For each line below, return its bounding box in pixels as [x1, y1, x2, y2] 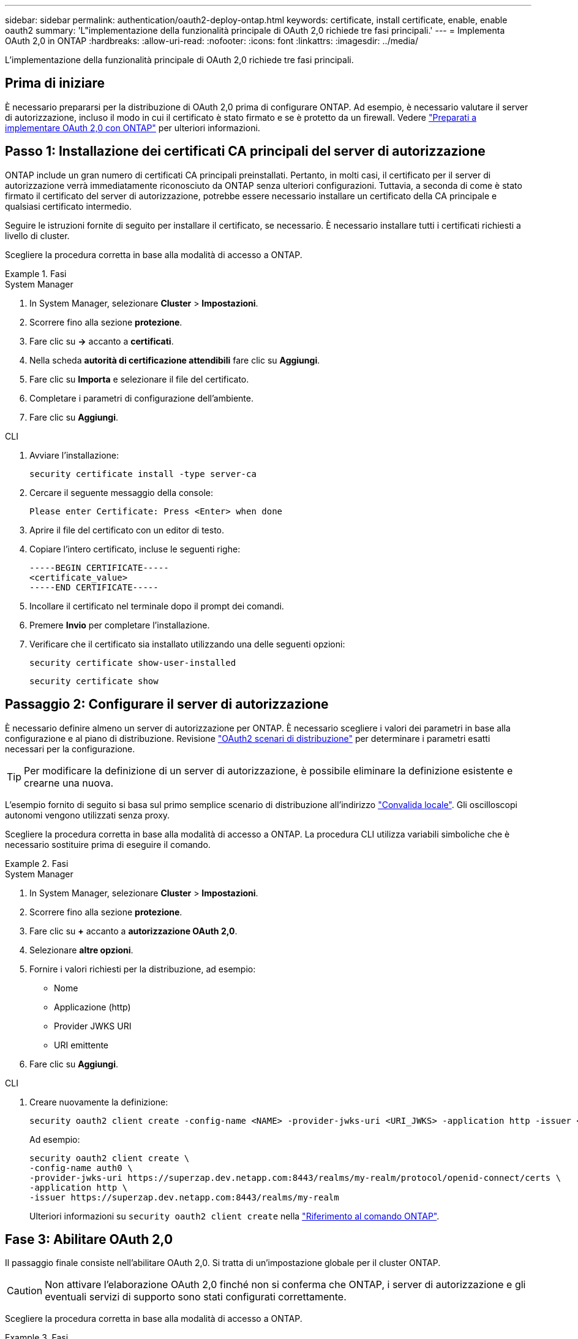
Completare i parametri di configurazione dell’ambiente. [29, 392, 253, 403]
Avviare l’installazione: [29, 449, 119, 460]
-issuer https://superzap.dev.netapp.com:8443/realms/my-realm [29, 1192, 339, 1202]
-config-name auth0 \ [29, 1162, 133, 1173]
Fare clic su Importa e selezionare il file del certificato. [29, 373, 249, 384]
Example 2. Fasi [5, 858, 69, 869]
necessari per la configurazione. [5, 743, 135, 754]
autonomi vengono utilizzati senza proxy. [5, 809, 170, 820]
